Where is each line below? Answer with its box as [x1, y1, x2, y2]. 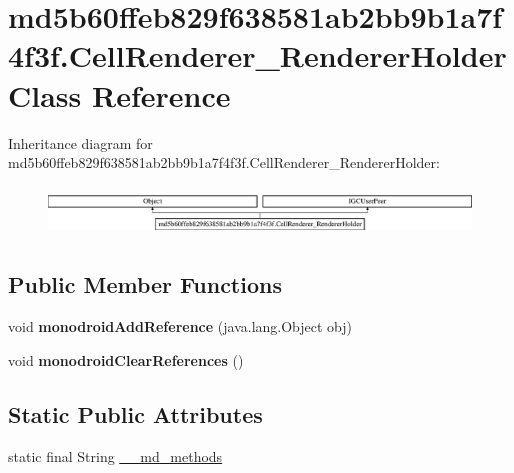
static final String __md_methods [8, 445, 223, 466]
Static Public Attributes [8, 398, 263, 429]
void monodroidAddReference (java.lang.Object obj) [8, 316, 353, 337]
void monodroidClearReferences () [8, 349, 244, 370]
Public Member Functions [8, 269, 282, 300]
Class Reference [8, 74, 231, 115]
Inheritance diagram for [8, 132, 153, 153]
